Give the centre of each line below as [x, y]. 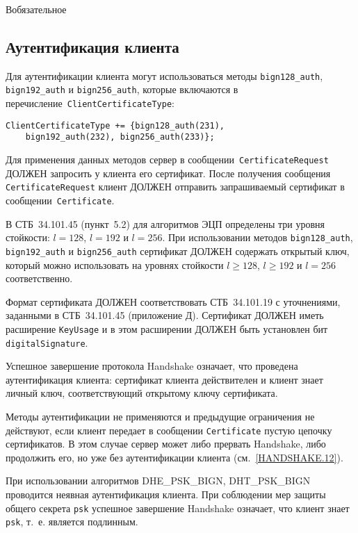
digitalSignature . [47, 342]
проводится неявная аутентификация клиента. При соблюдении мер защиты [166, 494]
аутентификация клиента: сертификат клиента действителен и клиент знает [164, 379]
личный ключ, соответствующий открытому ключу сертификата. [142, 393]
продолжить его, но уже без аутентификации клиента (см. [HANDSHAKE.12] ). [174, 457]
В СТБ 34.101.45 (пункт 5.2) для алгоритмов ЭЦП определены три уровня [165, 223]
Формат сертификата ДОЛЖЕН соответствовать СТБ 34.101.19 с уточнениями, [173, 301]
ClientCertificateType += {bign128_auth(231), [115, 125]
